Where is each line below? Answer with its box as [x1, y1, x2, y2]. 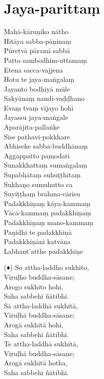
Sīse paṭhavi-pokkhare [4, 131, 70, 141]
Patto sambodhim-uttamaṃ [4, 55, 87, 65]
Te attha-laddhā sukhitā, [4, 339, 78, 349]
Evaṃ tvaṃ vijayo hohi [4, 102, 74, 113]
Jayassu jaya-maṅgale [4, 112, 68, 122]
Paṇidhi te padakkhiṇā [4, 227, 72, 237]
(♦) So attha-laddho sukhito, [4, 262, 89, 272]
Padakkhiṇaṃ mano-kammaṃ [4, 217, 93, 227]
